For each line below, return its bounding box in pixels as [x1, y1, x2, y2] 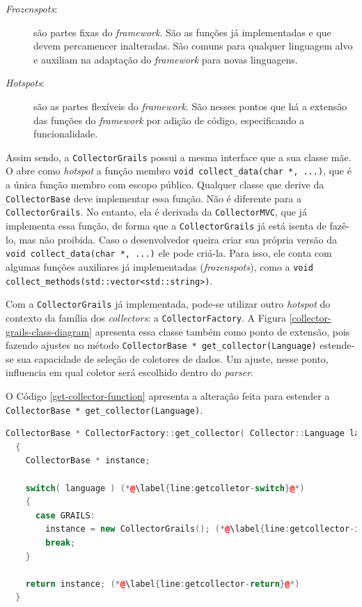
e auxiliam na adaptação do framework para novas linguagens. [33, 52, 298, 66]
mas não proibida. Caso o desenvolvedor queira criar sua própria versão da [19, 232, 337, 246]
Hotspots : [6, 75, 45, 90]
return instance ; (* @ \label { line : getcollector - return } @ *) [25, 578, 300, 589]
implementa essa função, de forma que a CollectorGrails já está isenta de [6, 218, 326, 232]
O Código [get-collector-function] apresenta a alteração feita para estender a [6, 388, 330, 403]
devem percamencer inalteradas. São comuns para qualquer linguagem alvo [33, 38, 353, 53]
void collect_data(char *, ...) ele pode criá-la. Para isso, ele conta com [6, 246, 332, 260]
